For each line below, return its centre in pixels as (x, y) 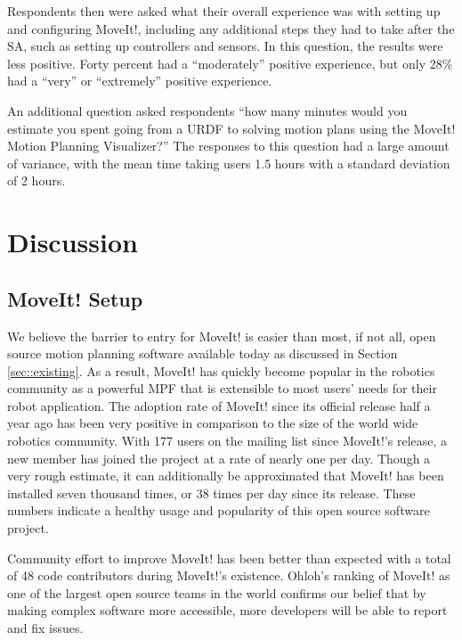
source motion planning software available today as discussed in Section (203, 353)
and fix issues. (45, 628)
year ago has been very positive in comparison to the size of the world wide (213, 423)
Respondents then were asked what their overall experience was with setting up (224, 11)
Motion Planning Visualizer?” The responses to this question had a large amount (228, 146)
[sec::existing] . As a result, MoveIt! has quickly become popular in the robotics (221, 370)
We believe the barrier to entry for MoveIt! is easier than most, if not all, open (222, 336)
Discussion (73, 242)
